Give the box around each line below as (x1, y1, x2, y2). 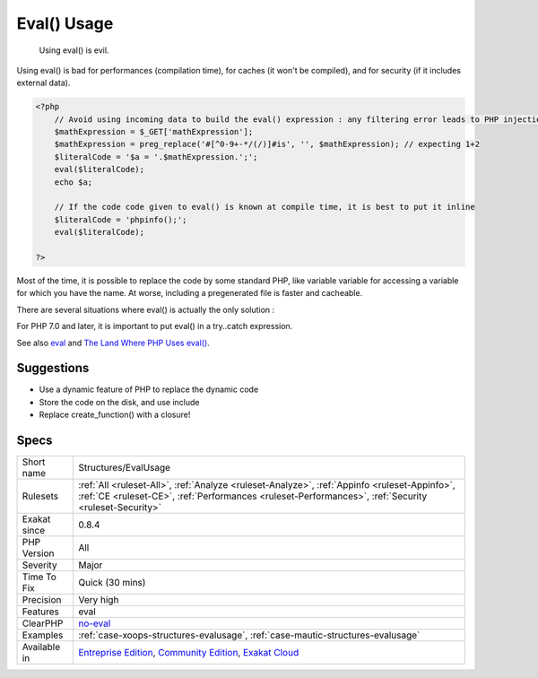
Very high (77, 594, 119, 606)
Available (22, 641, 61, 654)
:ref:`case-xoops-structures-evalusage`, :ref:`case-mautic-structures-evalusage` (77, 629, 421, 641)
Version (22, 547, 55, 560)
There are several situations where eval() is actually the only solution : (16, 304, 275, 315)
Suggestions (16, 361, 90, 376)
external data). (16, 77, 71, 89)
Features (22, 605, 60, 618)
